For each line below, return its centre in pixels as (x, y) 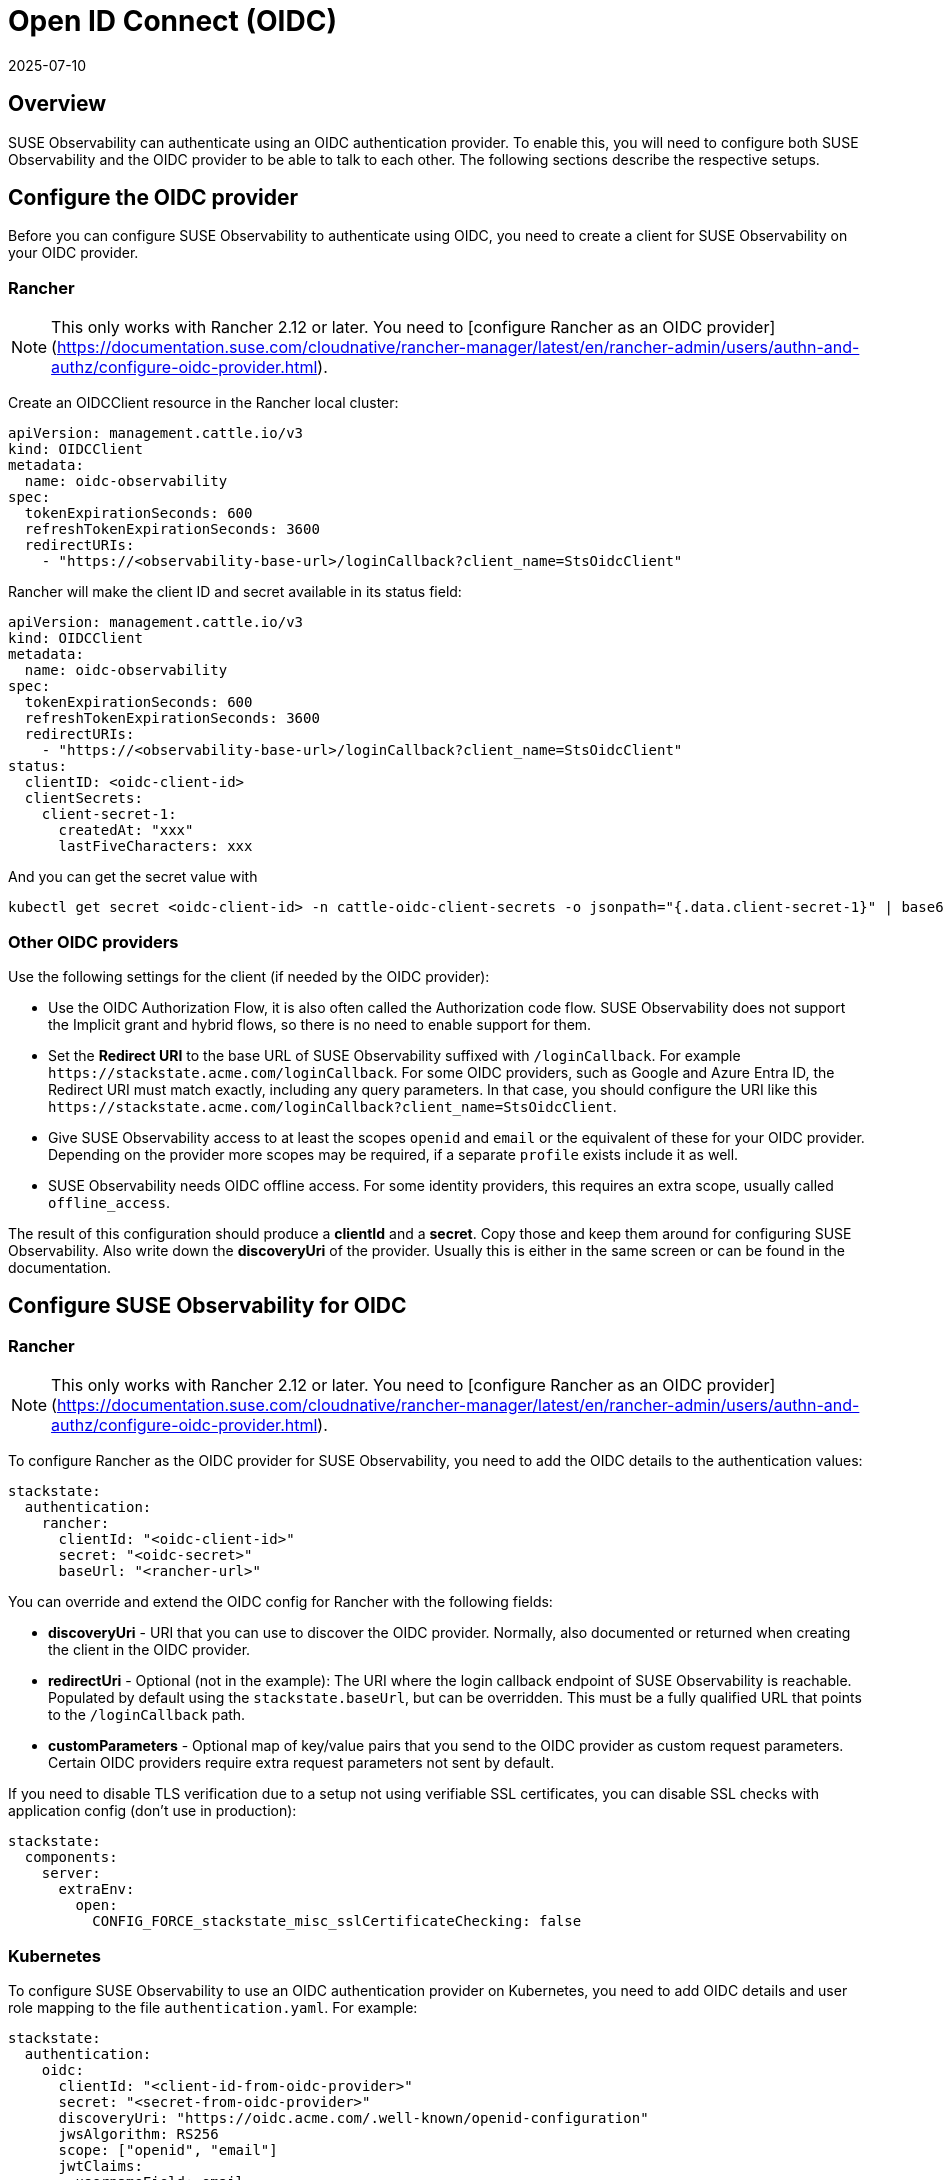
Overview (57, 104)
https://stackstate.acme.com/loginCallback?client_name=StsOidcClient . (332, 1106)
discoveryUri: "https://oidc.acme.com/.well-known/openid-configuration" (353, 2117)
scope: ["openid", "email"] (168, 2149)
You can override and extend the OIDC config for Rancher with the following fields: (280, 1602)
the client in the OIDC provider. (149, 1650)
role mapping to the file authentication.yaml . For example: (213, 2007)
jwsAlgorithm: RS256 (138, 2133)
